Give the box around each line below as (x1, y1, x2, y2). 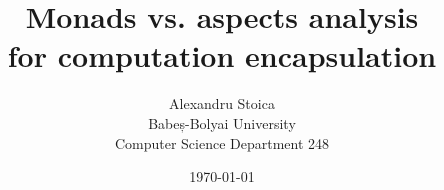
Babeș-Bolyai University (148, 112, 296, 133)
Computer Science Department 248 (114, 132, 330, 153)
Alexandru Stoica (169, 93, 275, 114)
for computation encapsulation (7, 35, 437, 76)
